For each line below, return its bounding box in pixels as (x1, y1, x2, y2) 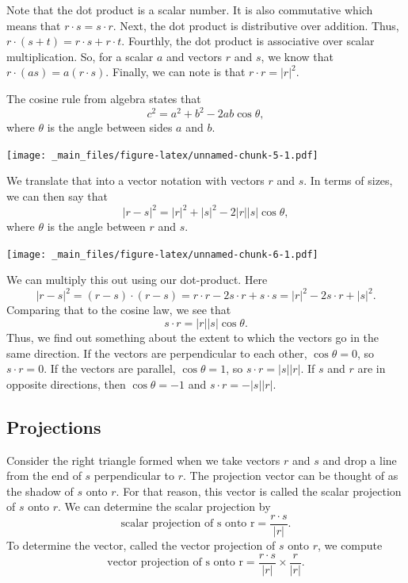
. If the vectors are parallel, (44, 360, 176, 377)
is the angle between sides (47, 119, 173, 136)
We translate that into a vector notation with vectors (6, 172, 265, 189)
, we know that (261, 48, 334, 64)
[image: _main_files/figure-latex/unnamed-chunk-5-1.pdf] (6, 149, 318, 161)
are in (357, 360, 386, 377)
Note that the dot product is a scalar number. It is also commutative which (6, 2, 373, 17)
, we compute (318, 536, 383, 553)
